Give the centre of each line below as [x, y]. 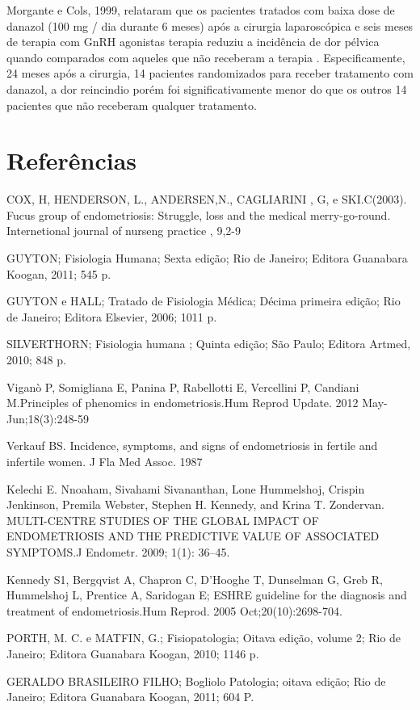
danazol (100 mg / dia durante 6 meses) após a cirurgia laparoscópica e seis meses [210, 25]
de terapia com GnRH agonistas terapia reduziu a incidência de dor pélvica [193, 42]
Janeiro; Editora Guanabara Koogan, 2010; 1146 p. [133, 653]
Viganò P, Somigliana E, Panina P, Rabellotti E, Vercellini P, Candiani [183, 387]
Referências [72, 160]
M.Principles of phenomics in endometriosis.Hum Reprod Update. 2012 [183, 403]
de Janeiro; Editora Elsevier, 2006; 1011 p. [112, 316]
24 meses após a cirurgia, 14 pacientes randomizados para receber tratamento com [210, 73]
